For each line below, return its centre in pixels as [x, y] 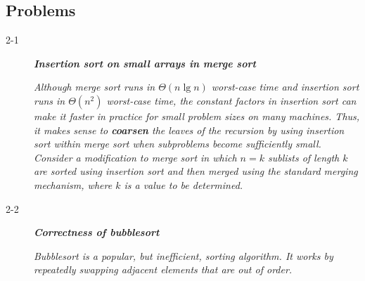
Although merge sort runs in [95, 87]
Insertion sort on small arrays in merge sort [145, 63]
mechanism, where [73, 184]
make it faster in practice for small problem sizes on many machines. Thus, [197, 116]
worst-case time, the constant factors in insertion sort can [231, 100]
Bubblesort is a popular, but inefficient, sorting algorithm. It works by [184, 255]
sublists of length [303, 157]
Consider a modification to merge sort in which [135, 157]
